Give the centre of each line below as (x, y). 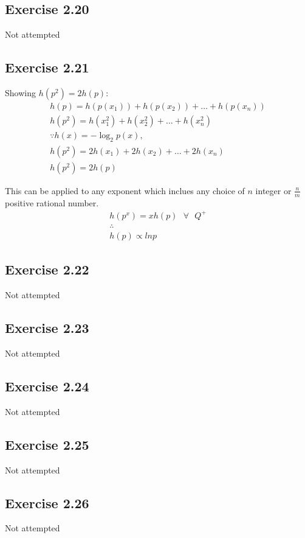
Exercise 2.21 (47, 67)
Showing (20, 93)
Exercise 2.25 (47, 444)
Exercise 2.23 (47, 328)
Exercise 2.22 (47, 269)
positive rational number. (52, 202)
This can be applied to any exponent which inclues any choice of (125, 190)
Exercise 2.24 (47, 386)
